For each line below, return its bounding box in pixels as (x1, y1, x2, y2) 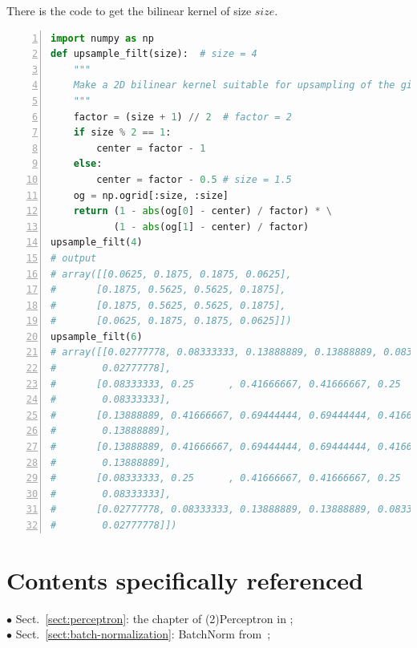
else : (73, 158, 103, 170)
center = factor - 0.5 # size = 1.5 (96, 173, 292, 185)
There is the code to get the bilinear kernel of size (6, 2, 252, 18)
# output (51, 252, 97, 264)
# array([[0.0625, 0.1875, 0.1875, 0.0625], (51, 268, 292, 280)
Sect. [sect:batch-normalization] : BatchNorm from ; (15, 626, 271, 642)
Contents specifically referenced (6, 563, 364, 596)
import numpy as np (51, 32, 154, 44)
